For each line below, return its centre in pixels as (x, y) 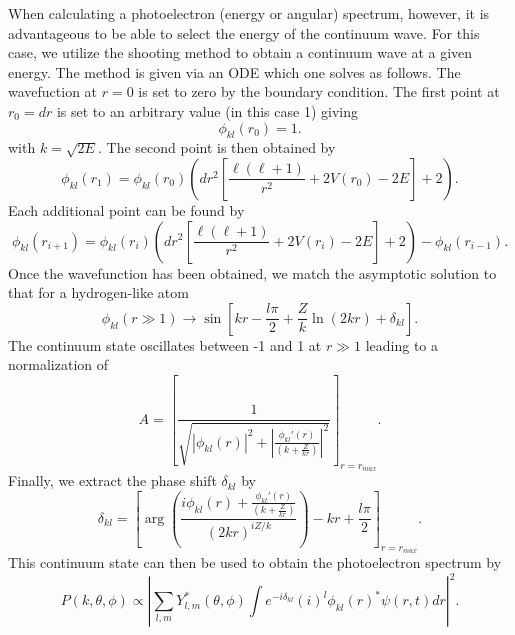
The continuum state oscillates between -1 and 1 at (165, 344)
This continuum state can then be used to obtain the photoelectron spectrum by (255, 561)
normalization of (58, 364)
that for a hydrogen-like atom (98, 292)
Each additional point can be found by (126, 209)
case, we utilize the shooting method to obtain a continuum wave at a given (240, 52)
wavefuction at (53, 91)
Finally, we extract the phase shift (112, 480)
